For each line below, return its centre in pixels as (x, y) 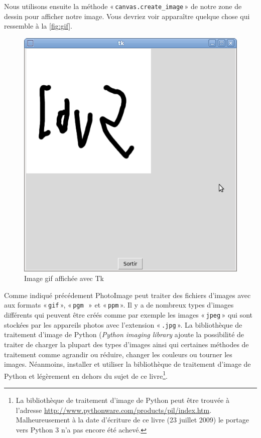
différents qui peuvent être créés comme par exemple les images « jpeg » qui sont (128, 315)
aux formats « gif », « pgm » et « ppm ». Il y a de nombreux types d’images (119, 305)
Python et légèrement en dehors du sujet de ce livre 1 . (86, 375)
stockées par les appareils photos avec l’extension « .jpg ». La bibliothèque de (123, 324)
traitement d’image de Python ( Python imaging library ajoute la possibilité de (124, 334)
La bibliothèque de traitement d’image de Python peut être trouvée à (122, 400)
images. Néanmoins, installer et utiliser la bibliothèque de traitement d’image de (127, 364)
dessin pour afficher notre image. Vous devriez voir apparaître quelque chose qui (127, 16)
